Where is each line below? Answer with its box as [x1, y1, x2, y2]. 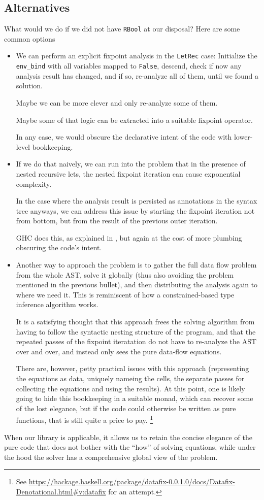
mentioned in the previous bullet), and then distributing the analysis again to [16, 279, 258, 290]
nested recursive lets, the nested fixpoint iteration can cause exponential [16, 168, 241, 179]
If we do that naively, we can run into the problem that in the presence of [16, 158, 246, 169]
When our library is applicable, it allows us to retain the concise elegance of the [4, 431, 252, 442]
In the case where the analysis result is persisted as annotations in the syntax [16, 195, 257, 206]
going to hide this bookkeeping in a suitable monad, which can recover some [16, 393, 253, 404]
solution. [16, 80, 43, 91]
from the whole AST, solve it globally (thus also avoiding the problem [16, 269, 234, 280]
